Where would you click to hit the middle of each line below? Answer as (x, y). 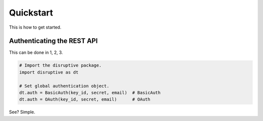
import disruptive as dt (49, 72)
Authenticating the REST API (53, 41)
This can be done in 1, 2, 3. (36, 52)
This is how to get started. (35, 27)
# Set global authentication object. (64, 86)
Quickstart (31, 13)
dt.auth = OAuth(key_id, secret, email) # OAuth (85, 99)
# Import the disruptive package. (60, 65)
